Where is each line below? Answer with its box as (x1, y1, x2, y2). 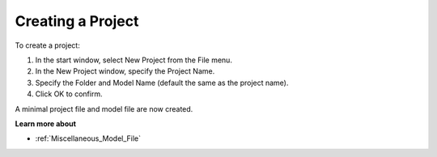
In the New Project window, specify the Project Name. (35, 66, 215, 76)
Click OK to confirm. (35, 89, 103, 99)
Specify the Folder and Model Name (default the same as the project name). (35, 78, 289, 87)
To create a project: (15, 40, 80, 50)
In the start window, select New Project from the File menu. (35, 55, 232, 65)
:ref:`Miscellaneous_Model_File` (35, 134, 142, 143)
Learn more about (15, 118, 77, 129)
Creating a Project (15, 12, 139, 30)
